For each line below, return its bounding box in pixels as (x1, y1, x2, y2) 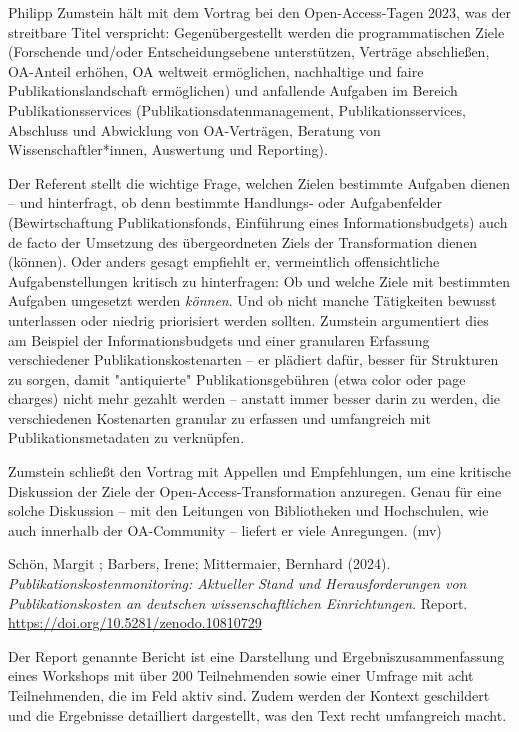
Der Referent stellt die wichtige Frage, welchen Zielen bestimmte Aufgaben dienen (8, 172, 511, 193)
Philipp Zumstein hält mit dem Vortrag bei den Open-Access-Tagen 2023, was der (8, 2, 512, 22)
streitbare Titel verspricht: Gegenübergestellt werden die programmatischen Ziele (8, 21, 505, 42)
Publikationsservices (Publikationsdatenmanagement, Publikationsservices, (8, 99, 466, 120)
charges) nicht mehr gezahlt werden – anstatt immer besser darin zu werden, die (8, 388, 501, 409)
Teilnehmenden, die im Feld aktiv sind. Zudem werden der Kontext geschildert (8, 685, 490, 705)
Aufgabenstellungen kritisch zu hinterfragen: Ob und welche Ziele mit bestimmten (8, 270, 511, 291)
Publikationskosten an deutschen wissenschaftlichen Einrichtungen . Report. (8, 592, 468, 613)
